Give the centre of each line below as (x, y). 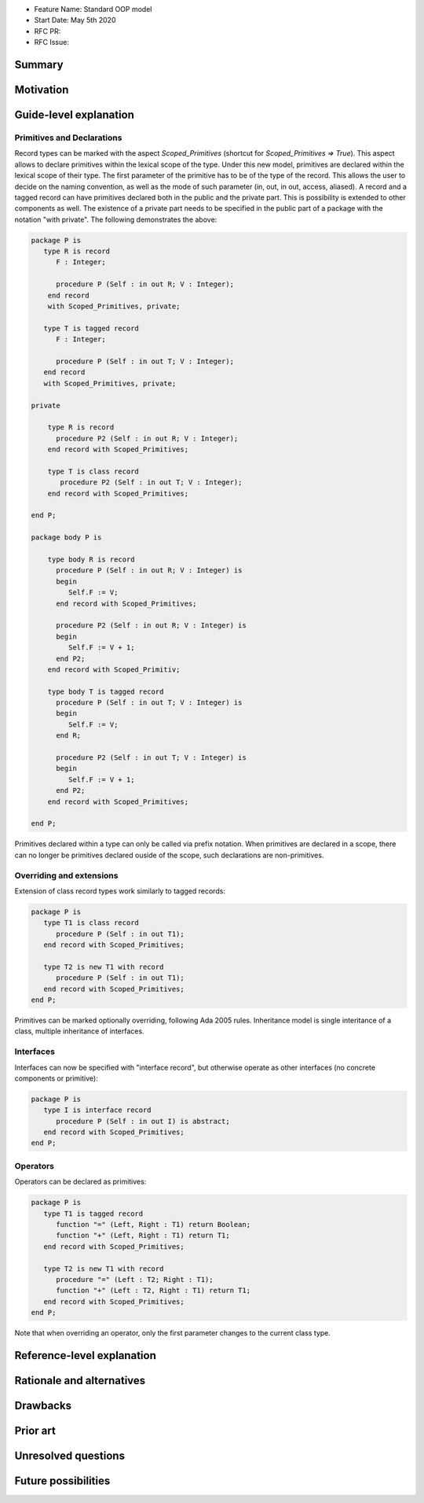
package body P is (66, 538)
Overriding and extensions (66, 875)
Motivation (42, 90)
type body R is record (91, 560)
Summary (39, 64)
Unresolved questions (70, 1455)
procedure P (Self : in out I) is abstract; (143, 1121)
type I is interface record (98, 1110)
